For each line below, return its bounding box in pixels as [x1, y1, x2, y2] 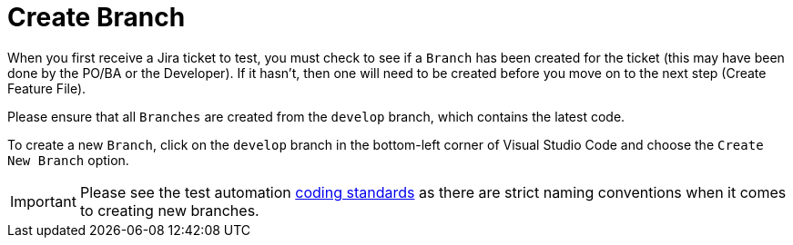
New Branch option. [7, 152, 129, 168]
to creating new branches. [79, 201, 259, 220]
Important [10, 191, 76, 211]
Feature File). [7, 80, 86, 96]
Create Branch [7, 2, 186, 33]
